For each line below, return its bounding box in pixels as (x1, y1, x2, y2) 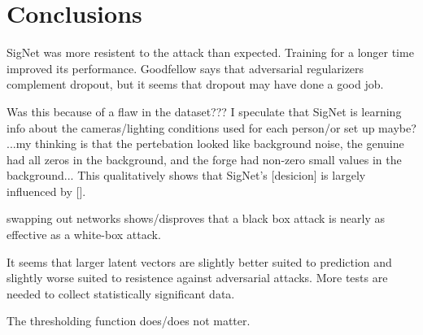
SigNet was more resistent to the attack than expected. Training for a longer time (7, 44, 414, 61)
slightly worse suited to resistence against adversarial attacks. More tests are (7, 269, 388, 286)
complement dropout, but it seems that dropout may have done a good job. (7, 76, 384, 93)
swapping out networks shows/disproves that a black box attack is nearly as (7, 210, 386, 227)
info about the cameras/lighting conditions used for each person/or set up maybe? (7, 119, 416, 136)
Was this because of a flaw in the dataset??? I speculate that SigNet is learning (7, 102, 402, 120)
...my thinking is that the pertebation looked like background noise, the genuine (7, 135, 404, 152)
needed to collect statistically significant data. (7, 285, 235, 302)
